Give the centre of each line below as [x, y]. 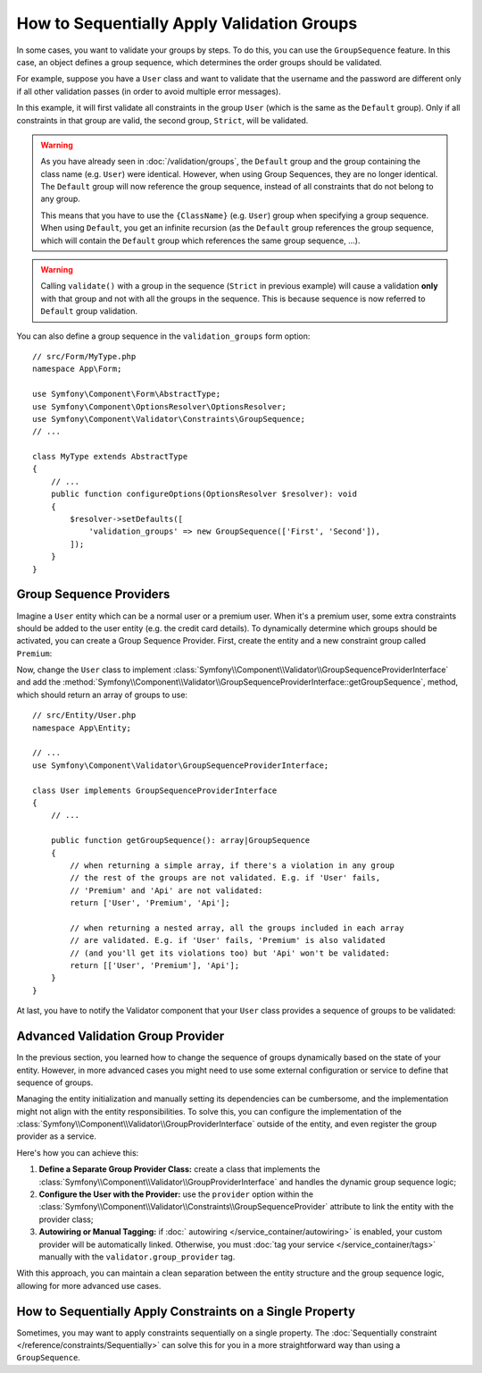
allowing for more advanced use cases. [89, 1285]
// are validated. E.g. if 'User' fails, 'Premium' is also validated [228, 940]
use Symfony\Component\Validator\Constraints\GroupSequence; [169, 419]
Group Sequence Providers [93, 594]
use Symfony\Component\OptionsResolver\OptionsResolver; [160, 406]
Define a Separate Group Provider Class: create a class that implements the [179, 1169]
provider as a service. [57, 1136]
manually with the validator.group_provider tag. [137, 1257]
